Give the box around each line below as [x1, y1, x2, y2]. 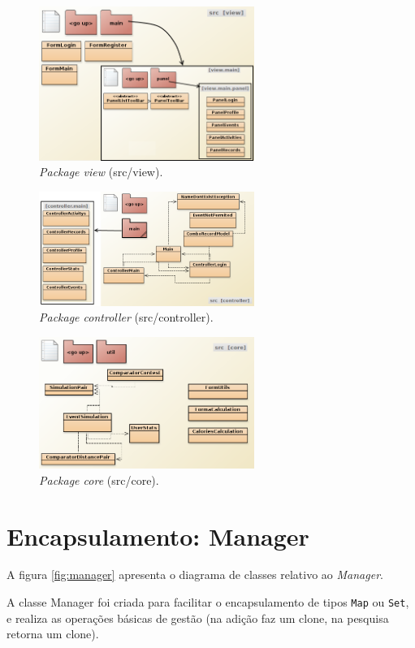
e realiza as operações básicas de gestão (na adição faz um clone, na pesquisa [6, 609, 389, 626]
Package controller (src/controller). [39, 309, 214, 326]
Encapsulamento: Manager [6, 519, 309, 552]
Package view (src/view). [39, 163, 163, 180]
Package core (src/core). [39, 471, 159, 488]
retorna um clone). [6, 625, 99, 642]
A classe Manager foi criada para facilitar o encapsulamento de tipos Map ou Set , [6, 594, 409, 611]
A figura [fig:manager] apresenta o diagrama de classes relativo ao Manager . [6, 566, 383, 583]
